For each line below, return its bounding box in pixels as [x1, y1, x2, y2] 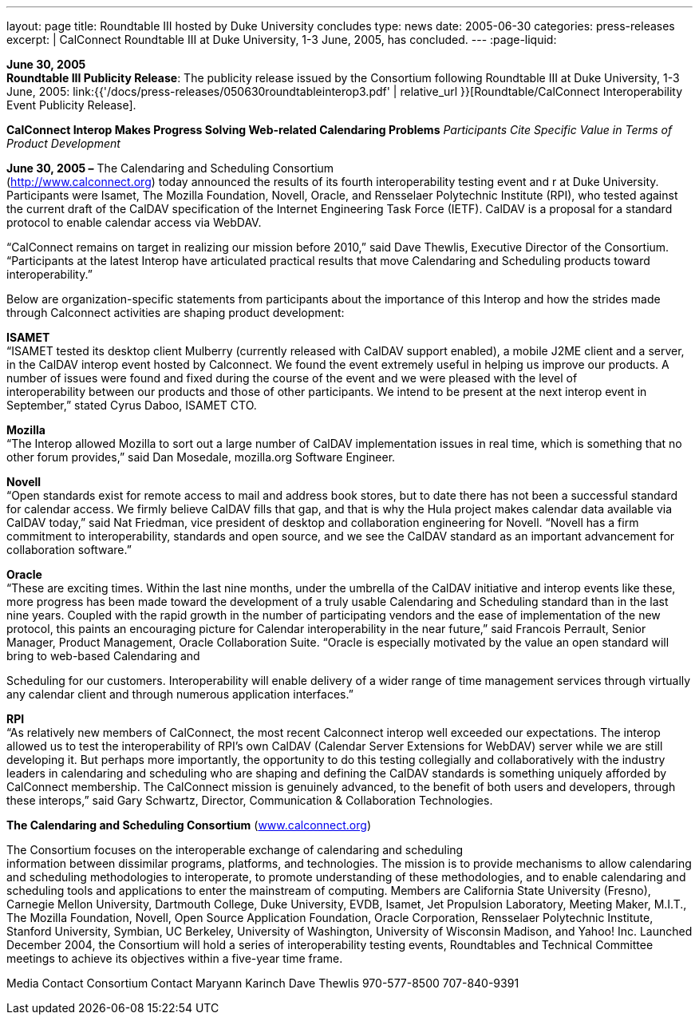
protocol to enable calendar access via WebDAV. [6, 216, 262, 229]
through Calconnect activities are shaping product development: [6, 306, 345, 319]
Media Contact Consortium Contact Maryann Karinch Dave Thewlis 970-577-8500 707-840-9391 [6, 976, 519, 990]
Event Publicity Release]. [6, 98, 136, 112]
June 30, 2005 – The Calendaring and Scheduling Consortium [6, 161, 334, 175]
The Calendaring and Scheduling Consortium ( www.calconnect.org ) [6, 818, 372, 832]
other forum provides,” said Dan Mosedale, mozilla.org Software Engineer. [6, 450, 396, 464]
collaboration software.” [6, 543, 132, 556]
